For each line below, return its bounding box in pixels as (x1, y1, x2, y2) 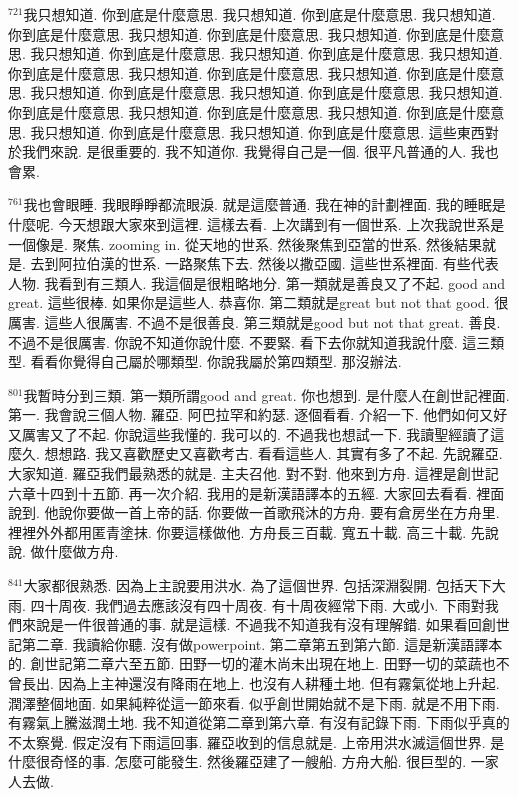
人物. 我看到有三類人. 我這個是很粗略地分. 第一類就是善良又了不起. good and (8, 272, 506, 293)
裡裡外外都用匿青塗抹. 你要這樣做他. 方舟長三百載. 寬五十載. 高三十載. (8, 521, 467, 542)
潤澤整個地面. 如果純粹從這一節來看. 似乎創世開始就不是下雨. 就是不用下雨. (8, 692, 500, 713)
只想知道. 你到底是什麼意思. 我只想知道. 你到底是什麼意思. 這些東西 (44, 121, 485, 142)
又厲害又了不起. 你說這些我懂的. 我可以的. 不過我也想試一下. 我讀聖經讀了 (8, 423, 491, 444)
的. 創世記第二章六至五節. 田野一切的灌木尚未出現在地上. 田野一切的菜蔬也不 (8, 653, 510, 674)
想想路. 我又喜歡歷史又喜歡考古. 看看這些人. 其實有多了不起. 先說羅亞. (44, 443, 503, 464)
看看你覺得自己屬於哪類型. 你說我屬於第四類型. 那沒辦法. (30, 351, 402, 372)
